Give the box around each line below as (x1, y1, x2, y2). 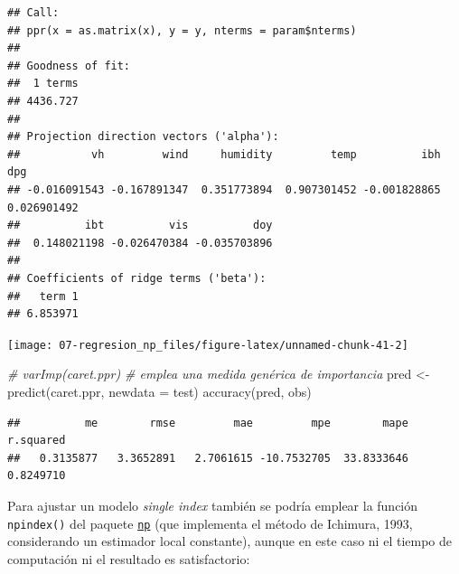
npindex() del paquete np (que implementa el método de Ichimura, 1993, (7, 513, 413, 532)
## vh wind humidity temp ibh (7, 147, 441, 161)
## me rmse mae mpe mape (7, 416, 408, 429)
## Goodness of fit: (7, 59, 131, 72)
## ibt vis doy (7, 219, 273, 232)
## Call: (7, 6, 60, 19)
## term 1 (7, 289, 79, 303)
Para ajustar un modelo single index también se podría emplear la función (7, 495, 418, 514)
